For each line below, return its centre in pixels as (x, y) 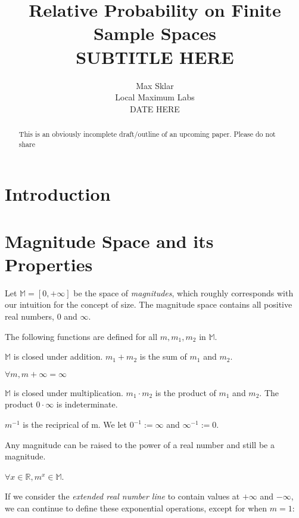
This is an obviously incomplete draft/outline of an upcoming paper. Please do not (147, 134)
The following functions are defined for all (81, 336)
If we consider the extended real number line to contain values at (122, 496)
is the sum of (163, 356)
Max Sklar (155, 85)
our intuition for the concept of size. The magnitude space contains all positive (149, 304)
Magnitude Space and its (109, 240)
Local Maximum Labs (155, 97)
